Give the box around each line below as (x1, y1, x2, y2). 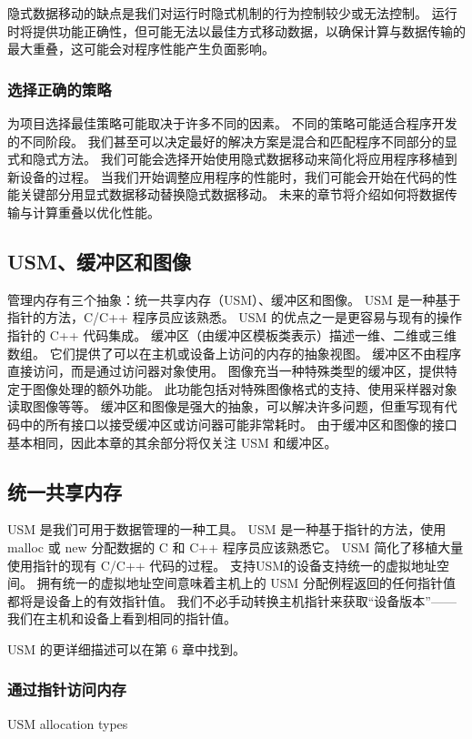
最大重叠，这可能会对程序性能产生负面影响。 (7, 39, 275, 58)
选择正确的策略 (7, 77, 112, 100)
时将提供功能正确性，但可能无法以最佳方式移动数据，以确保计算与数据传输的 (7, 21, 466, 40)
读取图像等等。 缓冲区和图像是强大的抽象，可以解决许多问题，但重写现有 (7, 397, 445, 416)
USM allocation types (7, 714, 128, 733)
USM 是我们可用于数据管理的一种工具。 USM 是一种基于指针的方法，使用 (7, 520, 447, 539)
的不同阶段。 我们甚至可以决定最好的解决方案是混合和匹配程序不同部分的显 (7, 131, 457, 150)
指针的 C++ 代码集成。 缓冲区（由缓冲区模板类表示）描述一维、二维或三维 (7, 325, 457, 344)
